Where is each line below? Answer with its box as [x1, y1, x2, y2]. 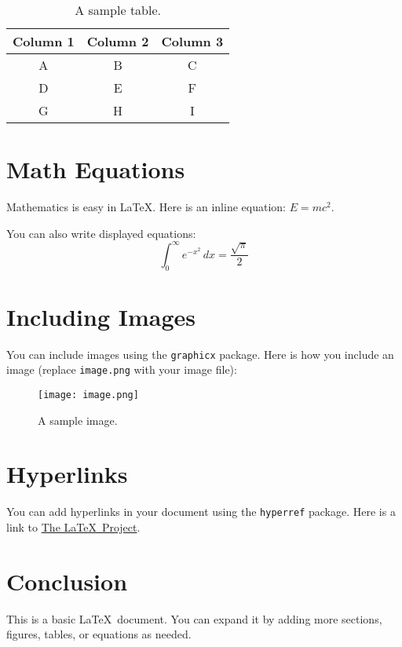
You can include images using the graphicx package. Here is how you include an [6, 345, 394, 362]
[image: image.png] [38, 389, 139, 401]
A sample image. [38, 411, 118, 428]
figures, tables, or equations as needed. [6, 626, 192, 642]
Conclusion [6, 565, 128, 597]
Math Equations [6, 153, 185, 185]
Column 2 [86, 32, 149, 50]
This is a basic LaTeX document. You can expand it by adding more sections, [6, 610, 382, 627]
